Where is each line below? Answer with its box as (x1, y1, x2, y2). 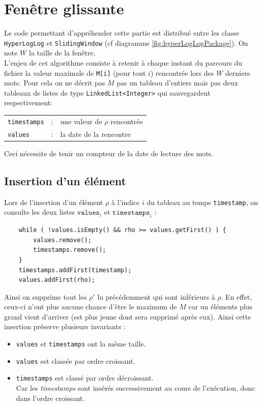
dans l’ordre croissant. (16, 392, 85, 403)
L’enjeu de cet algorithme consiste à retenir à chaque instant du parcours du (4, 57, 243, 68)
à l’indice (111, 196, 140, 207)
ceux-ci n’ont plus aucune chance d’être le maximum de (4, 301, 177, 312)
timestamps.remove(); (33, 246, 106, 254)
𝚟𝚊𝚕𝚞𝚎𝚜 (77, 209, 100, 217)
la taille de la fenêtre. (28, 47, 96, 58)
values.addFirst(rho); (18, 276, 95, 284)
